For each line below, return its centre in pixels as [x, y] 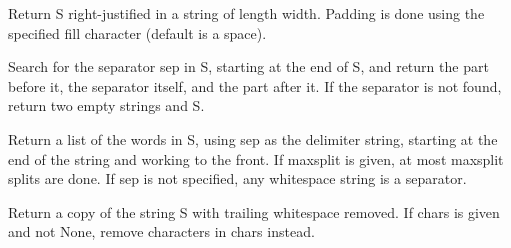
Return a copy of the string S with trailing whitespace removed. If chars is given [254, 211]
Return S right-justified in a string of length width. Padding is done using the [246, 13]
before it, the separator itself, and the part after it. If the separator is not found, [255, 85]
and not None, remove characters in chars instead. [161, 231]
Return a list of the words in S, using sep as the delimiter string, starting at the [253, 138]
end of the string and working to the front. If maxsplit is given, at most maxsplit [256, 158]
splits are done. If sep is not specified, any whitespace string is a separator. [237, 178]
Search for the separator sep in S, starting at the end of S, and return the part [248, 66]
